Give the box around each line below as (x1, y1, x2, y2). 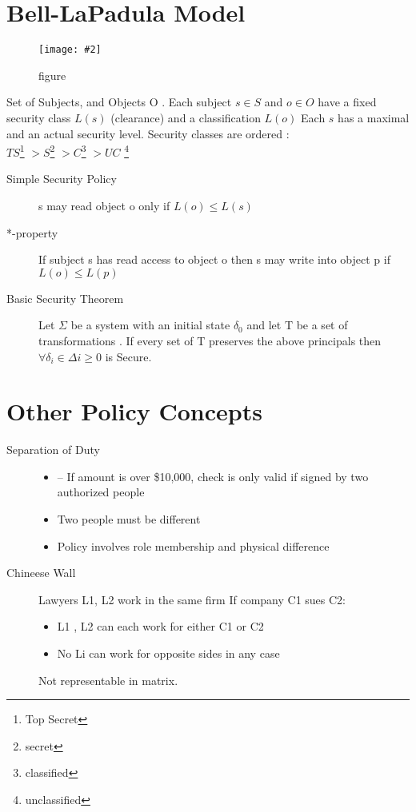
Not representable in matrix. (38, 671, 178, 688)
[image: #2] (38, 44, 102, 56)
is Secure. (105, 348, 152, 364)
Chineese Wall (6, 564, 76, 581)
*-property (6, 224, 58, 241)
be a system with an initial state (70, 316, 230, 333)
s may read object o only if (38, 197, 170, 213)
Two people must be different (57, 511, 201, 527)
